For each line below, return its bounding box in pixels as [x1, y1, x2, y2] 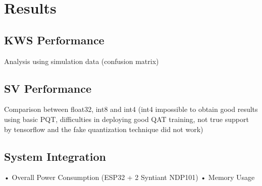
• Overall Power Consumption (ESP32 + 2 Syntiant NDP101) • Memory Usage [4, 172, 255, 182]
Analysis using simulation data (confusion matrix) [4, 55, 159, 66]
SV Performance [4, 80, 92, 96]
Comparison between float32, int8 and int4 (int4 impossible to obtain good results [4, 104, 258, 114]
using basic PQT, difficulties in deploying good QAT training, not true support [4, 113, 249, 124]
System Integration [4, 148, 107, 164]
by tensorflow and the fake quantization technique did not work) [4, 123, 203, 134]
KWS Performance [4, 32, 104, 47]
